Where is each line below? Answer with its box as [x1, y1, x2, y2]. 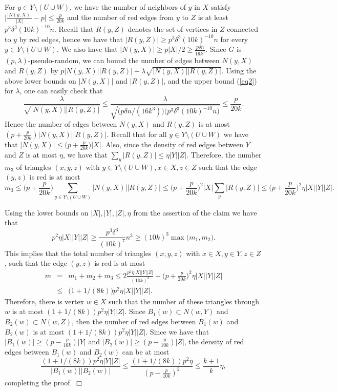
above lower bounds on [5, 75, 76, 86]
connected [227, 24, 258, 34]
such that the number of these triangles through [109, 296, 260, 306]
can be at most [122, 346, 170, 357]
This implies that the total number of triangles [5, 247, 152, 258]
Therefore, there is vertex [5, 296, 84, 306]
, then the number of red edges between [72, 316, 196, 326]
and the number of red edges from [67, 11, 174, 22]
